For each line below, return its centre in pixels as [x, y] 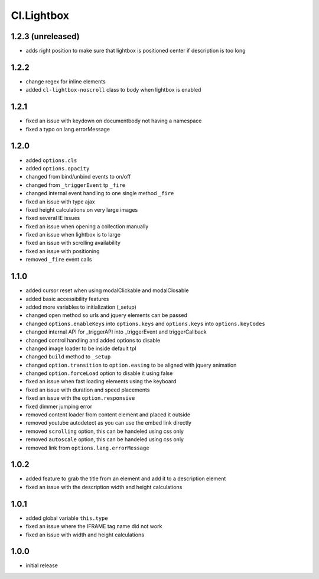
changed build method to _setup [68, 357]
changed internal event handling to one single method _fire [100, 193]
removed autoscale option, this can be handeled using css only [105, 439]
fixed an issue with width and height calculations [85, 535]
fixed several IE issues [53, 218]
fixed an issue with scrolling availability [73, 243]
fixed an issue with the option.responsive [80, 398]
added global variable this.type [67, 518]
